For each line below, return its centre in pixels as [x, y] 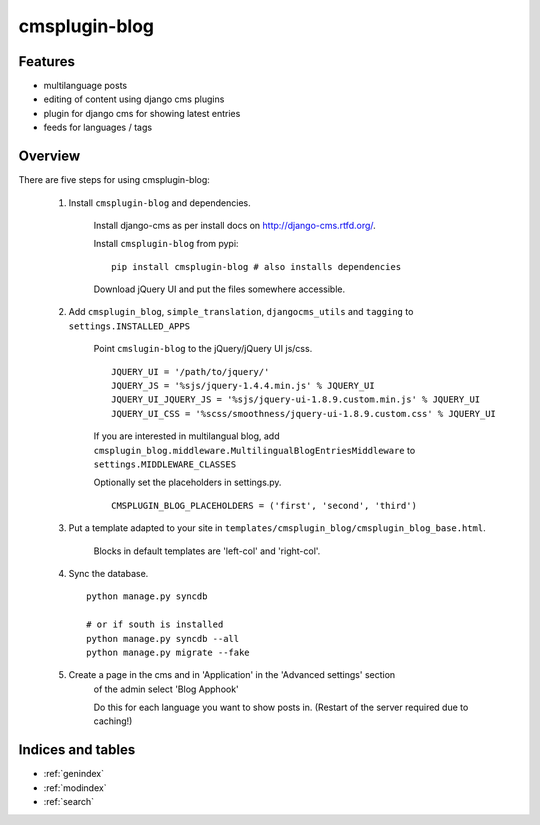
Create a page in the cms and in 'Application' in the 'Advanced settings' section [232, 675]
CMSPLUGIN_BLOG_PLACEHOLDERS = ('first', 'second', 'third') [264, 505]
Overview [49, 156]
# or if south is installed [155, 624]
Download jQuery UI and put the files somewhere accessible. [219, 289]
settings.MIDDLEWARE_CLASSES [165, 464]
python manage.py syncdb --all [163, 638]
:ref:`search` [69, 802]
